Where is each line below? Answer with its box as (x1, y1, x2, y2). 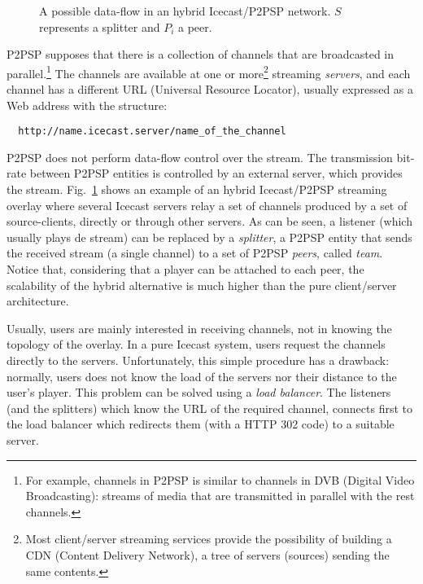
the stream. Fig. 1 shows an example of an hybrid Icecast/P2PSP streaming (7, 181, 387, 198)
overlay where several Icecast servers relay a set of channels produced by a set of (7, 196, 408, 213)
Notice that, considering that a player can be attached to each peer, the (7, 261, 364, 278)
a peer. (178, 18, 212, 35)
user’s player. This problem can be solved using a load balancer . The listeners (7, 384, 391, 401)
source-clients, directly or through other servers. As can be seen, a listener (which (7, 213, 412, 230)
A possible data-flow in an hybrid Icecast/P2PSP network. (39, 2, 331, 19)
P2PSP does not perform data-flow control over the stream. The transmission (7, 148, 393, 165)
